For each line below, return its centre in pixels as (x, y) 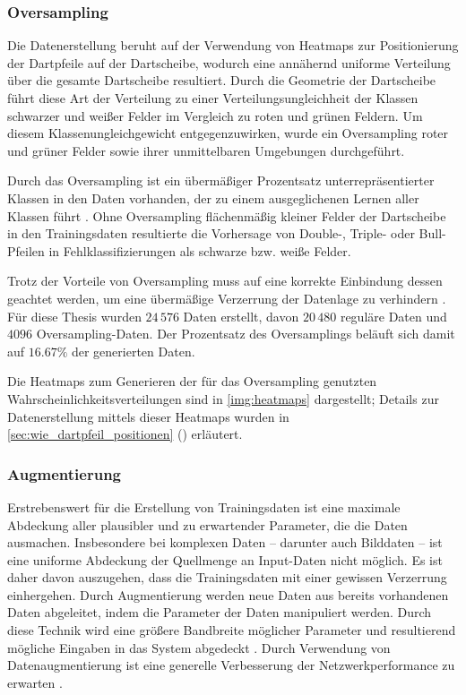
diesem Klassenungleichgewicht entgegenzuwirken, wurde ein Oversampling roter (228, 133)
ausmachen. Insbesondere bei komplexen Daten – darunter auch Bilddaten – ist (225, 542)
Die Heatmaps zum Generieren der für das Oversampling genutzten (192, 381)
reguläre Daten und (393, 316)
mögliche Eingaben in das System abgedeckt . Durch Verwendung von (199, 647)
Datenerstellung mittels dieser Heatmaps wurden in (148, 416)
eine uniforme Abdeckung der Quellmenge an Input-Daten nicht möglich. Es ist (225, 559)
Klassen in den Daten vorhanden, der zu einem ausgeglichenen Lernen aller (213, 197)
